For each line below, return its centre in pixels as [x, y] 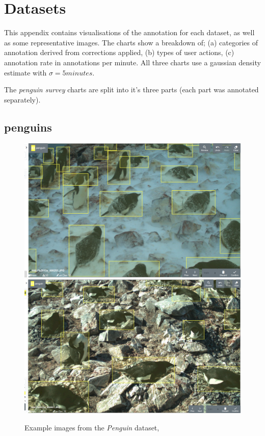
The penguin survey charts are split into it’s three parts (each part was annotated [131, 89]
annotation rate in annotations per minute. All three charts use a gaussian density [132, 62]
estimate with [25, 72]
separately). [22, 99]
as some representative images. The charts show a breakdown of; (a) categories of [131, 42]
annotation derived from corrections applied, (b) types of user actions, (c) [119, 52]
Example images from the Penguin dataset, [92, 427]
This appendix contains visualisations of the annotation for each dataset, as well [129, 32]
